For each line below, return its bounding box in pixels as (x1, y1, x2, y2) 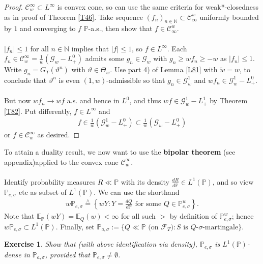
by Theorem (210, 95, 248, 106)
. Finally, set (55, 221, 95, 231)
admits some (85, 53, 125, 64)
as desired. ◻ (37, 129, 80, 140)
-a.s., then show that (88, 23, 153, 34)
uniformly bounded (199, 11, 259, 22)
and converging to (20, 23, 76, 34)
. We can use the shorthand (94, 186, 180, 197)
